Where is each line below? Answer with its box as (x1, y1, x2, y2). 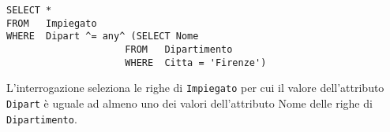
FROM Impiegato (6, 17, 97, 29)
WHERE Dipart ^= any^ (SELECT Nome (6, 31, 199, 42)
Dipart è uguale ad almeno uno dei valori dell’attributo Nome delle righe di (6, 94, 373, 111)
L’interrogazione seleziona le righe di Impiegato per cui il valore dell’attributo (6, 79, 384, 96)
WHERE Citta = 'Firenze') (125, 57, 267, 68)
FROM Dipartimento (125, 43, 233, 55)
